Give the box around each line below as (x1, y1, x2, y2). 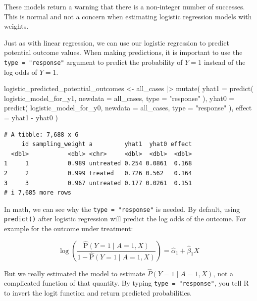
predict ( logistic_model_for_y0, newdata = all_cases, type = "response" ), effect (4, 102, 252, 113)
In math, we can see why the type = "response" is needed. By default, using (4, 203, 240, 214)
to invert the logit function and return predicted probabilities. (4, 288, 192, 298)
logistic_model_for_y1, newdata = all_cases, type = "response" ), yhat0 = (4, 93, 235, 103)
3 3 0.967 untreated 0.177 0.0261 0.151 (4, 179, 192, 187)
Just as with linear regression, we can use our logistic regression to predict (4, 37, 229, 48)
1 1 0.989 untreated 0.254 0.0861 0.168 (4, 160, 192, 167)
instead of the (204, 56, 246, 67)
